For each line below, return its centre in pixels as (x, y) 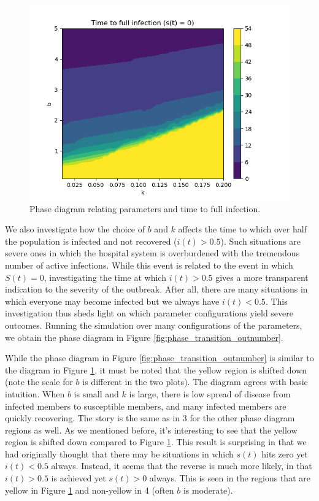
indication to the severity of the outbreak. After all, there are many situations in (156, 289)
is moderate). (208, 490)
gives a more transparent (262, 277)
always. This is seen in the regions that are (230, 478)
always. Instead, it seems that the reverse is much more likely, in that (182, 466)
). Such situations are (260, 241)
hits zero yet (285, 453)
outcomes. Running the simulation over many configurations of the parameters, (154, 325)
